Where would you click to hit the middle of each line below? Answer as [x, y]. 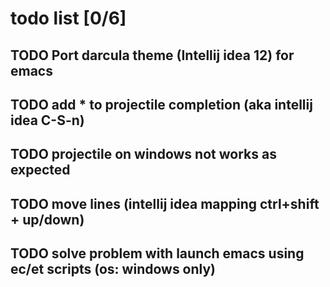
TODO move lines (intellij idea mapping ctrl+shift [165, 203]
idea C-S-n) [47, 120]
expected [40, 170]
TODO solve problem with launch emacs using [157, 253]
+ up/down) [47, 219]
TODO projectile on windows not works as [143, 154]
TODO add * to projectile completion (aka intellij [161, 104]
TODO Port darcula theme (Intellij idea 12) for [152, 55]
